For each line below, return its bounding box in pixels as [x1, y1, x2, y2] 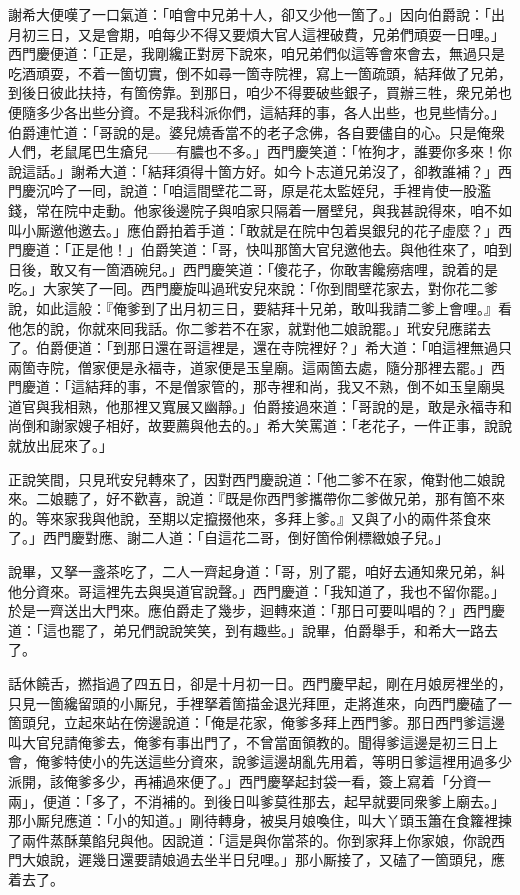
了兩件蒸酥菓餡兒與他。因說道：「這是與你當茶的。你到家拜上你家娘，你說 [8, 829, 491, 850]
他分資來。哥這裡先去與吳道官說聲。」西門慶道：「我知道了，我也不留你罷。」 [8, 580, 505, 601]
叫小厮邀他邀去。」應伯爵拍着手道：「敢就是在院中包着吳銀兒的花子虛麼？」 [8, 219, 498, 240]
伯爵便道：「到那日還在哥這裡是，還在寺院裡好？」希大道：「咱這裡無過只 [35, 337, 512, 358]
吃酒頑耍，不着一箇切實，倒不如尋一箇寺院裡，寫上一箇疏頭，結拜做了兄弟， [8, 62, 512, 83]
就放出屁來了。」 [8, 435, 113, 456]
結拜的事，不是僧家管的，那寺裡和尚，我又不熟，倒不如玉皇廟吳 [84, 376, 505, 397]
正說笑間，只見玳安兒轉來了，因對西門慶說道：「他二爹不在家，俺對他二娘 [8, 468, 491, 489]
